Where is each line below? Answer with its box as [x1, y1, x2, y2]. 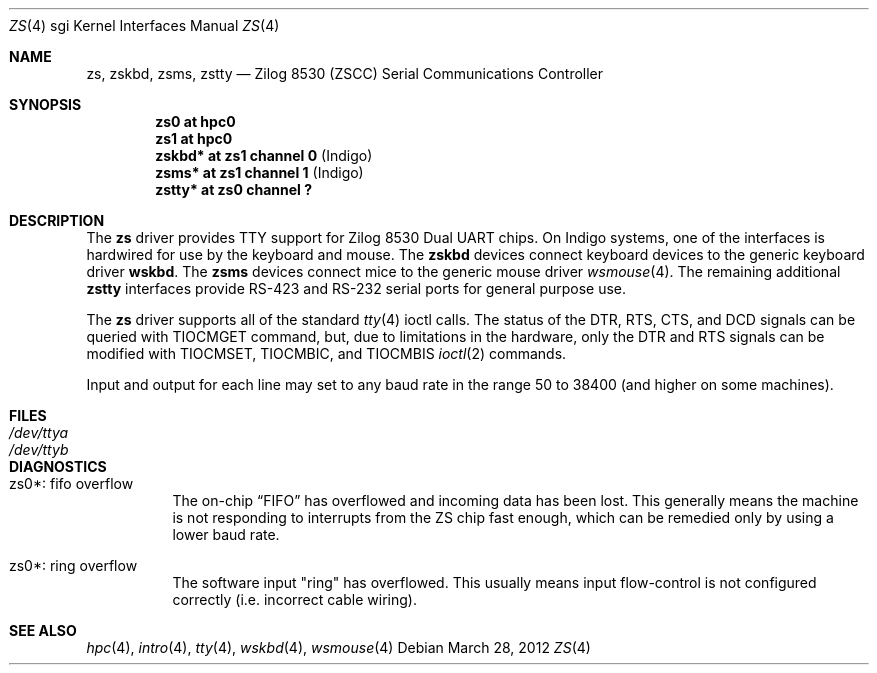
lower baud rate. [172, 526, 280, 543]
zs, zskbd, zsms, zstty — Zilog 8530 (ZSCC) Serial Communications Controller [86, 65, 604, 82]
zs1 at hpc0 [155, 130, 233, 147]
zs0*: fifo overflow [9, 475, 134, 492]
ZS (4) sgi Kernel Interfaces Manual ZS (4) [9, 17, 280, 34]
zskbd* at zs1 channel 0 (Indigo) [155, 147, 373, 164]
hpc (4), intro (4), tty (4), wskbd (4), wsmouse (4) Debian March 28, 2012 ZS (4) [86, 639, 591, 656]
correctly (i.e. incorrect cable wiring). [172, 591, 417, 608]
